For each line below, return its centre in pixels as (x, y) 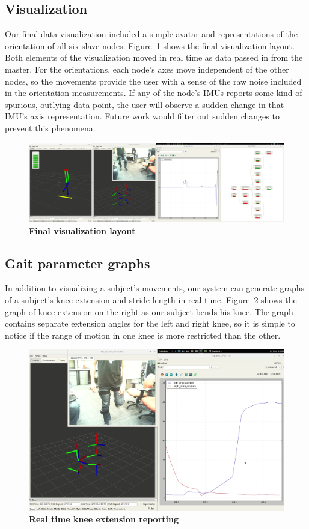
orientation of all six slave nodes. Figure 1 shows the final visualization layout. (150, 45)
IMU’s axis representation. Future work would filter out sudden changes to (142, 116)
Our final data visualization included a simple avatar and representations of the (151, 34)
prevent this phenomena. (50, 128)
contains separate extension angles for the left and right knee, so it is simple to (150, 323)
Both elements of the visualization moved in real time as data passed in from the (154, 57)
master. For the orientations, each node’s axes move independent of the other (147, 69)
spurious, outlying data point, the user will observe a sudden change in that (145, 104)
